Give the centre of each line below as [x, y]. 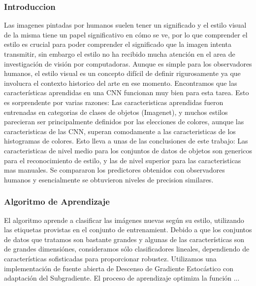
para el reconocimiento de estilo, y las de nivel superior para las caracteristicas [123, 160]
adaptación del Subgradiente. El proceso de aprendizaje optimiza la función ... [122, 278]
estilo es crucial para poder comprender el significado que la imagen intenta [118, 44]
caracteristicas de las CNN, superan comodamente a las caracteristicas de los [120, 131]
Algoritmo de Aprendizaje [57, 201]
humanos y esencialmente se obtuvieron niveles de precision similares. [109, 179]
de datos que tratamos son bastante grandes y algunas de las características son [124, 239]
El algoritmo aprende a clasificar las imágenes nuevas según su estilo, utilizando [124, 220]
